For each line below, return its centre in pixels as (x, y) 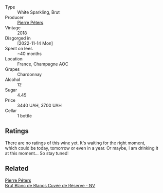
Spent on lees (19, 48)
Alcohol (13, 79)
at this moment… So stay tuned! (37, 153)
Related (17, 168)
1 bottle (25, 116)
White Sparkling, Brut (38, 12)
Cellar (11, 111)
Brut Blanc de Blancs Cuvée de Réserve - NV (50, 185)
